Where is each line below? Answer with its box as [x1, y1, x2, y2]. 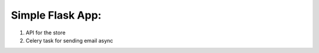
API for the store [25, 29, 66, 36]
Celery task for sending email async [25, 37, 113, 44]
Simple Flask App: [11, 9, 102, 22]
